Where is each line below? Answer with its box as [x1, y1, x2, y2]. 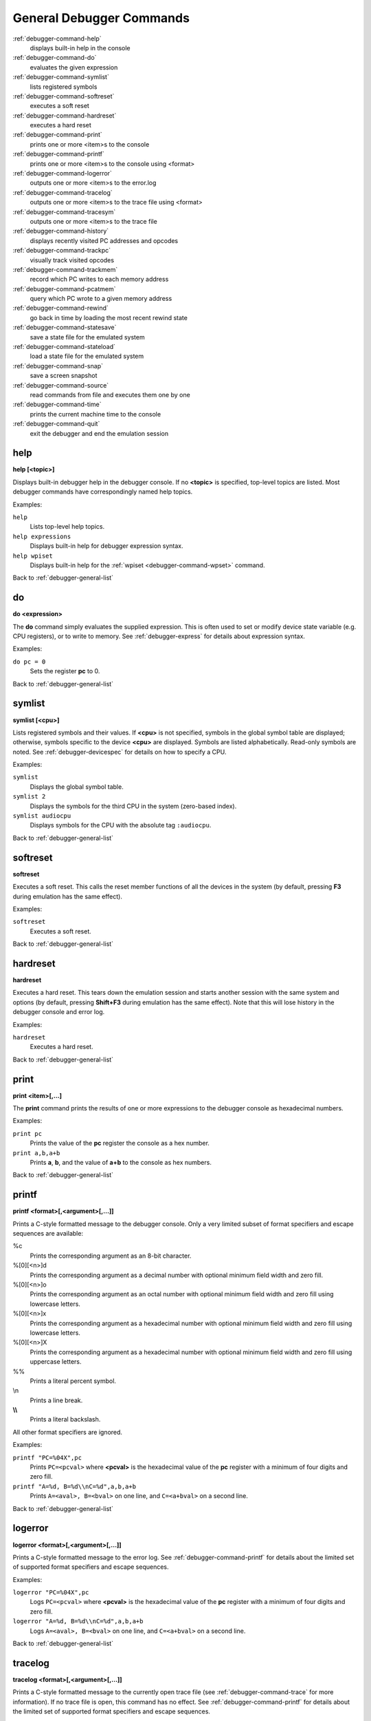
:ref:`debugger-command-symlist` [12, 73, 109, 81]
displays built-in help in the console [30, 43, 131, 52]
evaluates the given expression [30, 63, 118, 72]
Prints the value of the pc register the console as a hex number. [30, 1139, 210, 1148]
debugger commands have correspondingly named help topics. [12, 487, 193, 496]
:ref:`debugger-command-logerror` [12, 169, 113, 178]
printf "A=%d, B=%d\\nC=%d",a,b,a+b [12, 1482, 137, 1490]
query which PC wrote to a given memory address [30, 295, 172, 303]
